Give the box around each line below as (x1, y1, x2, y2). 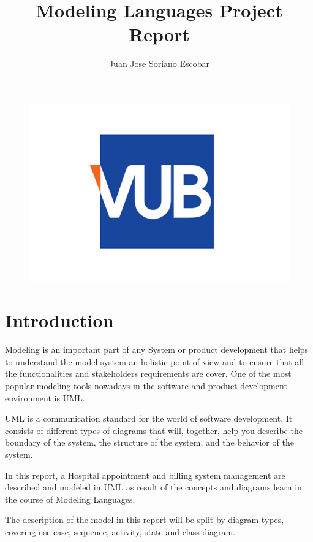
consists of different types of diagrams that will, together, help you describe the (5, 424, 303, 436)
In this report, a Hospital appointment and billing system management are (5, 468, 285, 481)
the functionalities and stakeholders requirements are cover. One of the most (5, 367, 292, 380)
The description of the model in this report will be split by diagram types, (5, 513, 284, 526)
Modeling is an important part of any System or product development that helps (5, 343, 309, 356)
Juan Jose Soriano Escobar (108, 57, 210, 70)
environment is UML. (5, 391, 85, 404)
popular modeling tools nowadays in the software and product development (5, 379, 287, 392)
